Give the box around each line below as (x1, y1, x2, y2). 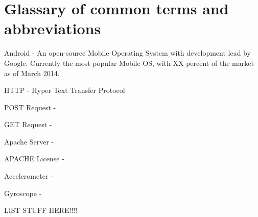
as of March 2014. (4, 67, 60, 78)
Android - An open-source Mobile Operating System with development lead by (4, 47, 251, 58)
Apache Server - (4, 136, 54, 147)
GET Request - (4, 119, 52, 130)
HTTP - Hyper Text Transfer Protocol (4, 85, 125, 95)
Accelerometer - (4, 171, 53, 181)
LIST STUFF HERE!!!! (4, 205, 78, 215)
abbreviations (4, 18, 101, 39)
